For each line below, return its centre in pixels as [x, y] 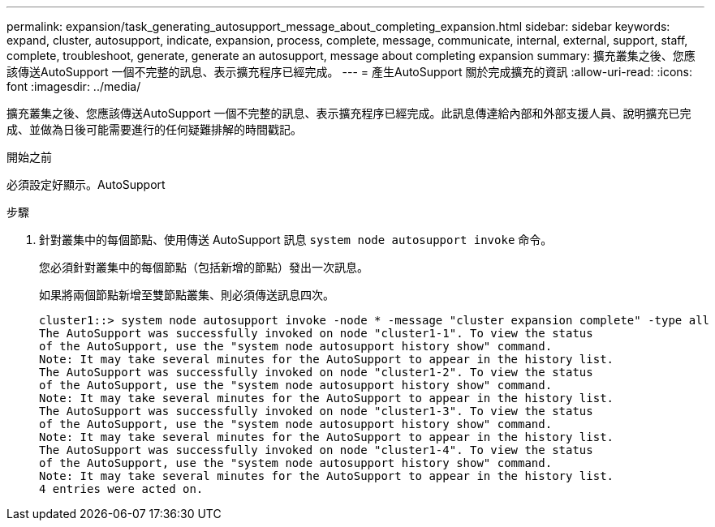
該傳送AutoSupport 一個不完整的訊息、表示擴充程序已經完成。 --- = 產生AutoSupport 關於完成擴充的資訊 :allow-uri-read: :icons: [349, 72]
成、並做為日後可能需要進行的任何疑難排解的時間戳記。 [154, 129]
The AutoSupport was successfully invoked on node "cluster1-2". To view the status [316, 372]
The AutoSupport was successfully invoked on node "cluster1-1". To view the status [316, 333]
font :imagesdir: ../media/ [74, 86]
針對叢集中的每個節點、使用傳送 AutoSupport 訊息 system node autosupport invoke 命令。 [296, 240]
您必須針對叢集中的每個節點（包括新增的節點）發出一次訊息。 [204, 267]
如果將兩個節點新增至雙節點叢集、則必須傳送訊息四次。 [187, 295]
